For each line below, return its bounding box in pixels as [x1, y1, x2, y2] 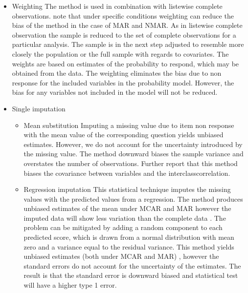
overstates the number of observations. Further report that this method [23, 158, 238, 168]
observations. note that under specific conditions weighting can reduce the [12, 10, 234, 21]
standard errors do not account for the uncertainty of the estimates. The [23, 260, 241, 271]
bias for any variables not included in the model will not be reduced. [12, 87, 218, 97]
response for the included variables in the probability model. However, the [12, 77, 234, 87]
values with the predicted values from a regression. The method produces [23, 193, 243, 204]
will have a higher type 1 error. [23, 280, 117, 290]
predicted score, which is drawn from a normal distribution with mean [23, 232, 234, 242]
